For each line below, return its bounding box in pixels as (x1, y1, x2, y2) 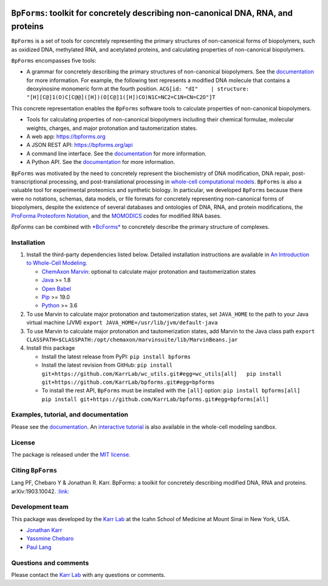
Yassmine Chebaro (26, 535, 74, 542)
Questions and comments (11, 559, 89, 567)
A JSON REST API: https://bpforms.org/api (26, 141, 133, 149)
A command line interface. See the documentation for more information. (26, 149, 207, 157)
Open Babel (41, 285, 71, 292)
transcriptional (11, 178, 48, 185)
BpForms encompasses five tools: (11, 56, 97, 64)
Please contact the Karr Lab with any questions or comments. (11, 571, 166, 578)
